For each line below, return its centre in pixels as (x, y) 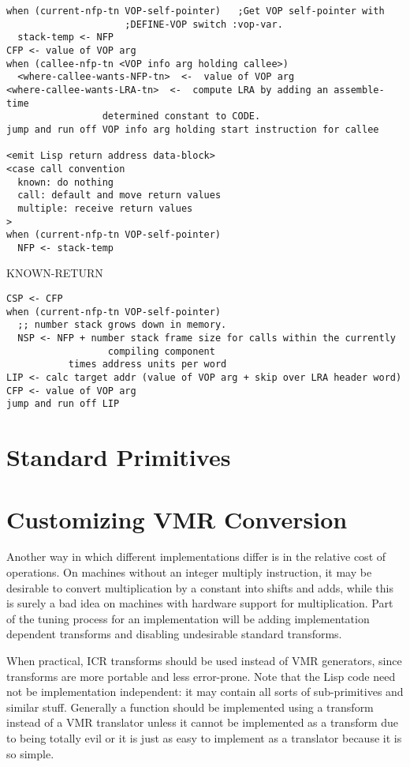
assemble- (359, 90)
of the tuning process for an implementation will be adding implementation (188, 618)
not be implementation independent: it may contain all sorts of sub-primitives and (205, 692)
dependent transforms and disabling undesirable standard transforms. (174, 634)
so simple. (30, 753)
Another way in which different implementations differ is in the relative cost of (196, 556)
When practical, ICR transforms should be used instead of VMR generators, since (204, 661)
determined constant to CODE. (181, 117)
